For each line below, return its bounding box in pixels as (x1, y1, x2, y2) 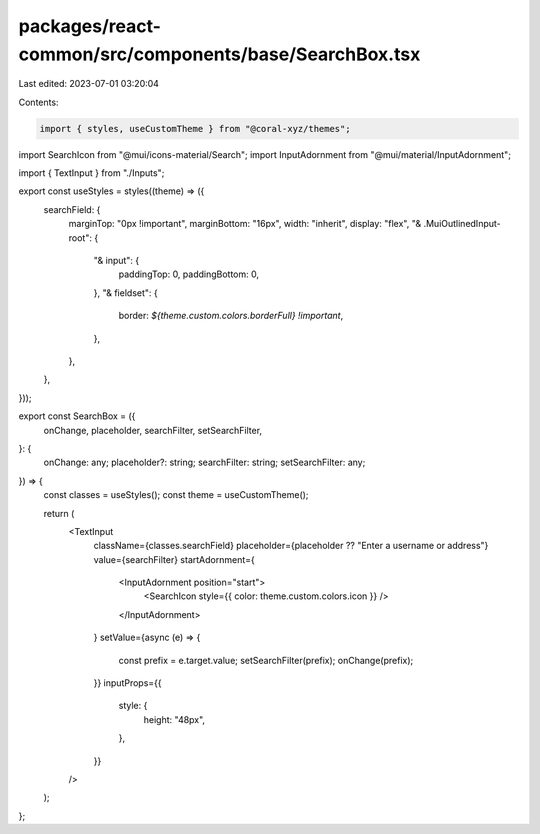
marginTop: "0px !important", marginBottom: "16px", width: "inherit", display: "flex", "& (68, 218, 422, 230)
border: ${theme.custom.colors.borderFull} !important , (118, 310, 344, 322)
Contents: (18, 96, 59, 108)
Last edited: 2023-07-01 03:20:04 (18, 78, 160, 90)
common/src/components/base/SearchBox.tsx (18, 43, 421, 65)
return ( (43, 507, 75, 519)
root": (68, 231, 92, 244)
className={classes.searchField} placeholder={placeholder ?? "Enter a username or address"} (93, 540, 489, 552)
